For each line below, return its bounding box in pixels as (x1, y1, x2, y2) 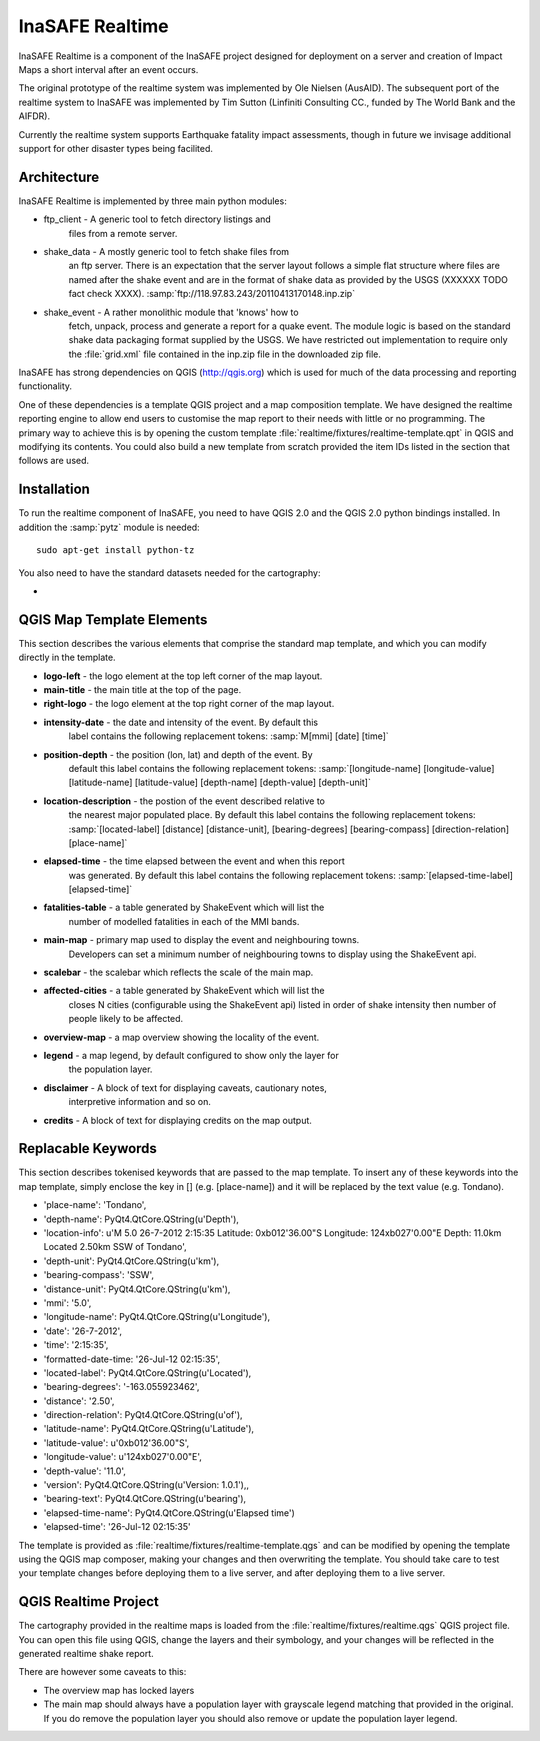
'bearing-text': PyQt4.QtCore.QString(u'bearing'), (43, 1493, 247, 1505)
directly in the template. (18, 651, 116, 664)
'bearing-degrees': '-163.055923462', (43, 1381, 200, 1393)
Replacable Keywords (18, 1140, 157, 1157)
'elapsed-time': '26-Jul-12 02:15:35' (43, 1521, 191, 1533)
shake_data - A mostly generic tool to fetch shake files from (43, 245, 290, 257)
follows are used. (18, 455, 90, 467)
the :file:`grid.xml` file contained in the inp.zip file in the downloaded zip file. (68, 348, 382, 360)
